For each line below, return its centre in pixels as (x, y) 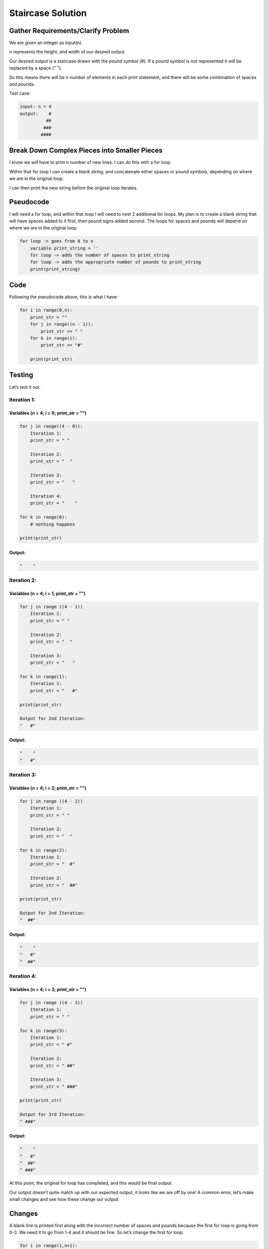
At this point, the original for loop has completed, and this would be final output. (91, 1183)
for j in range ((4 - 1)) (51, 607)
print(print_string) (55, 269)
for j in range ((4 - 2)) (51, 801)
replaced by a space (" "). (36, 68)
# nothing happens (53, 524)
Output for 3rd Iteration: (53, 1115)
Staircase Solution (48, 13)
